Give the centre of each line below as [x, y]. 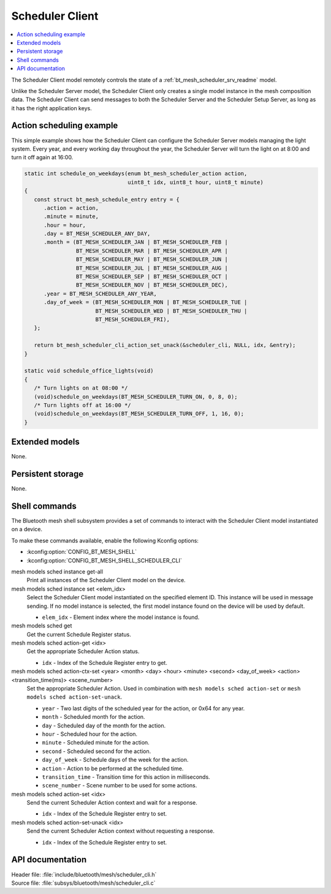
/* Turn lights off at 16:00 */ [82, 405]
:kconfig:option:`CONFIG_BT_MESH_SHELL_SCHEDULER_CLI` [104, 560]
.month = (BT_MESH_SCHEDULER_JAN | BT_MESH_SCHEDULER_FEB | [136, 242]
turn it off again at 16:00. [42, 157]
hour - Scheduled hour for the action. [90, 734]
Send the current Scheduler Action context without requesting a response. [120, 831]
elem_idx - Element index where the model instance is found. [121, 617]
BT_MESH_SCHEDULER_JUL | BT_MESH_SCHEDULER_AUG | [152, 268]
